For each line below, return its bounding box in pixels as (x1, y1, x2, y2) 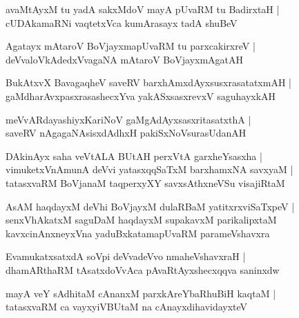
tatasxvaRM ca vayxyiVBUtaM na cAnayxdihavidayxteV (6, 299, 248, 314)
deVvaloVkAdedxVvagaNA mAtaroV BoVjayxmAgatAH (6, 52, 244, 66)
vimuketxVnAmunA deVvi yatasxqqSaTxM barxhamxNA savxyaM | (6, 162, 293, 177)
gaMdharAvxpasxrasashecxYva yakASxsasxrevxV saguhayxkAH (6, 88, 276, 103)
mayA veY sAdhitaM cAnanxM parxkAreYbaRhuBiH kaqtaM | (6, 286, 276, 300)
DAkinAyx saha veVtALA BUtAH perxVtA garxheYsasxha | (6, 148, 262, 163)
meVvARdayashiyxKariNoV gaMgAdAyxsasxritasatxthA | (6, 112, 251, 126)
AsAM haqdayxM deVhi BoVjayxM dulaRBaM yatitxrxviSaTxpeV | (6, 199, 295, 213)
